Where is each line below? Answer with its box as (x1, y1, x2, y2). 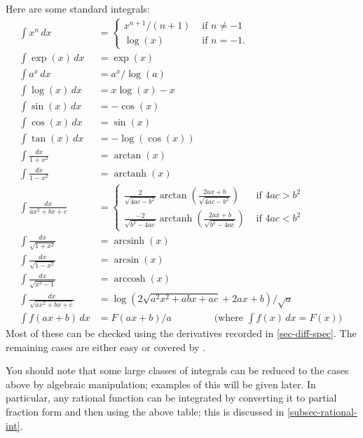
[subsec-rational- (287, 404, 357, 418)
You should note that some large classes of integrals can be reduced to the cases (6, 363, 349, 378)
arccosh (114, 274, 146, 285)
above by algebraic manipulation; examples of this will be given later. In (6, 376, 316, 391)
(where (214, 313, 243, 323)
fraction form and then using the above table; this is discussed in (6, 404, 285, 418)
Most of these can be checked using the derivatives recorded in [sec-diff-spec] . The (6, 325, 357, 340)
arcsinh (114, 235, 145, 246)
